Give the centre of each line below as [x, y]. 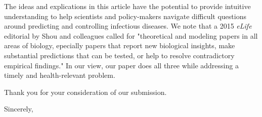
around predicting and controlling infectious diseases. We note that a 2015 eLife [128, 26]
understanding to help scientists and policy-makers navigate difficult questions [125, 16]
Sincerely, [19, 109]
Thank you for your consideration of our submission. [85, 92]
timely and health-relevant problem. [60, 75]
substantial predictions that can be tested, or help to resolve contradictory [119, 55]
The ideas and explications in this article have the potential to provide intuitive [127, 6]
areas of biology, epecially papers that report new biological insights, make [120, 45]
